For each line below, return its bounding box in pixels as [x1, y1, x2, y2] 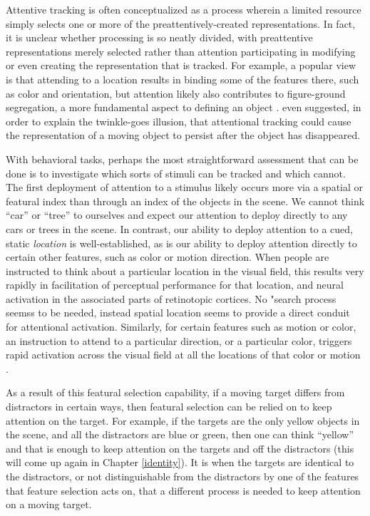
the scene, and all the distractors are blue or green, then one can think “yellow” [6, 427, 354, 442]
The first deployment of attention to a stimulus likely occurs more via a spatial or [6, 180, 364, 195]
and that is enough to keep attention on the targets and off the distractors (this [6, 440, 354, 455]
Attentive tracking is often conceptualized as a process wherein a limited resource [6, 2, 361, 16]
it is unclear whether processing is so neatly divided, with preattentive [6, 30, 313, 45]
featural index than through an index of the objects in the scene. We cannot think [6, 193, 365, 208]
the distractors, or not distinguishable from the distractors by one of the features [6, 469, 359, 483]
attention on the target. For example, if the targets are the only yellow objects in [6, 413, 360, 428]
